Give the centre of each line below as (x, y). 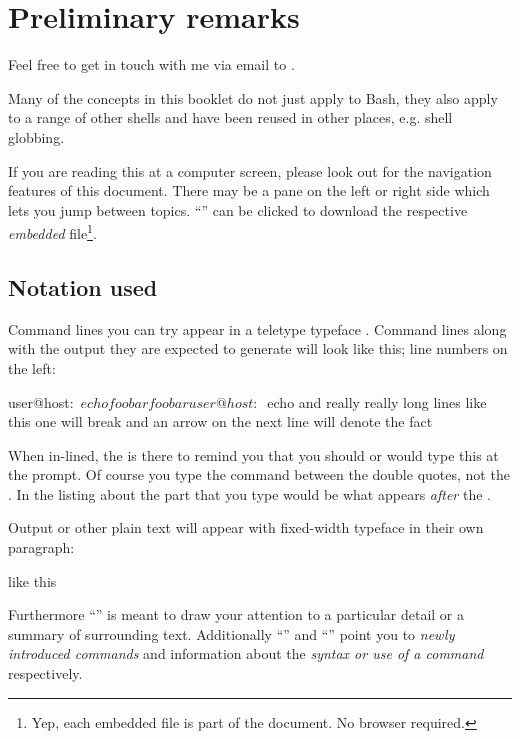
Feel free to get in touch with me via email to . (151, 64)
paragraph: (41, 547)
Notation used (83, 286)
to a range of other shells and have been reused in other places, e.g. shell (230, 117)
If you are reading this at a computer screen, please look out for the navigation (250, 170)
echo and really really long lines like (377, 401)
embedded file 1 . (52, 231)
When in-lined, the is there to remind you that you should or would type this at (253, 454)
